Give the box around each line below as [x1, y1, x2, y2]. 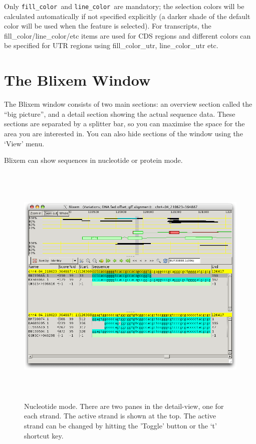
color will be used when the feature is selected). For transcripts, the [4, 21, 211, 31]
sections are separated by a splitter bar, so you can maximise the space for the [4, 118, 245, 129]
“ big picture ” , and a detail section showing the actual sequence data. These [4, 108, 235, 119]
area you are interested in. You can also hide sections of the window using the [4, 128, 243, 138]
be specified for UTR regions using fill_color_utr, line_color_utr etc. [4, 40, 218, 51]
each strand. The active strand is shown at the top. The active [24, 410, 216, 421]
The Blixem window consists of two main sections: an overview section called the [4, 99, 252, 109]
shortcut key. [24, 430, 64, 440]
